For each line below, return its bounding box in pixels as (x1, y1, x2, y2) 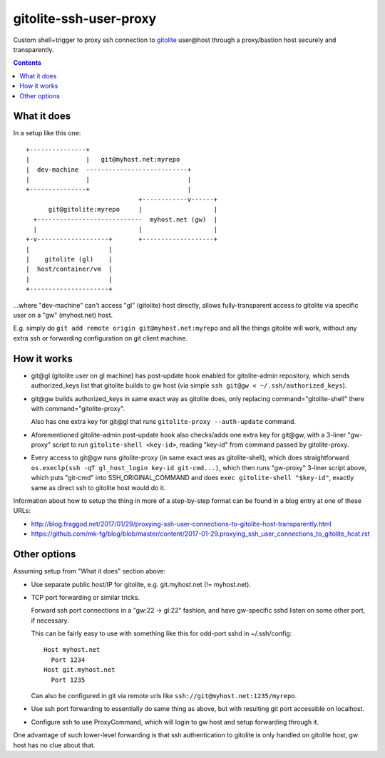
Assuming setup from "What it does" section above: (13, 567, 166, 576)
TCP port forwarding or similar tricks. (31, 593, 140, 601)
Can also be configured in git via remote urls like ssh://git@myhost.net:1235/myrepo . (31, 692, 297, 700)
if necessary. (31, 616, 69, 625)
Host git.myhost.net (43, 666, 115, 674)
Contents (13, 58, 42, 67)
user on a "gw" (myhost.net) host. (13, 311, 113, 320)
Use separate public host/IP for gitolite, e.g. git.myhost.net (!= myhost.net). (31, 580, 251, 588)
